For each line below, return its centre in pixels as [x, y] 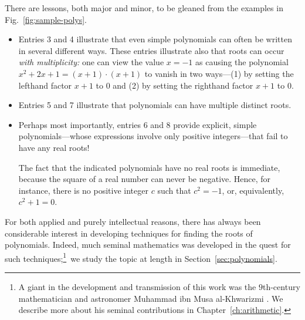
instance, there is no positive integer [83, 190]
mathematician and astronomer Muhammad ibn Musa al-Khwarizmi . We [151, 298]
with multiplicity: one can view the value [91, 62]
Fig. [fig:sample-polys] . [46, 19]
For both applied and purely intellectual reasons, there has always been [133, 221]
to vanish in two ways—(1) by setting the [219, 73]
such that [174, 190]
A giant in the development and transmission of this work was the [137, 286]
